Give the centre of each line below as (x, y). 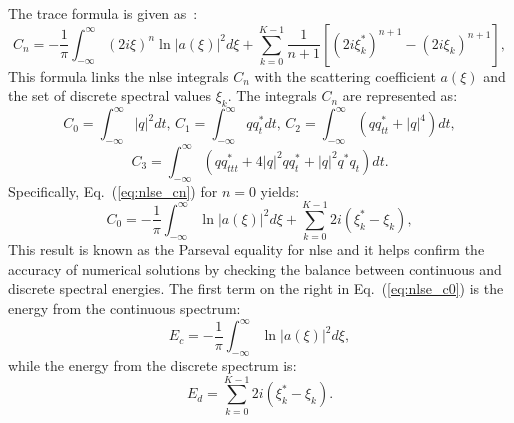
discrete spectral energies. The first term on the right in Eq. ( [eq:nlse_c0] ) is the (256, 288)
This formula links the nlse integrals (118, 75)
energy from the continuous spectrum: (124, 308)
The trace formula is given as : (103, 13)
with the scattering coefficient (345, 75)
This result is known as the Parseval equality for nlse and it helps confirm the (246, 249)
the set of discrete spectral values (109, 95)
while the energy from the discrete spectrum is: (152, 364)
